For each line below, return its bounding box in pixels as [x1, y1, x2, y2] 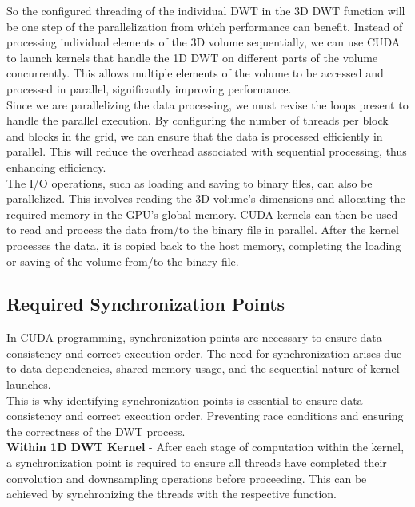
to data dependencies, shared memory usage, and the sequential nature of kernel [6, 360, 400, 377]
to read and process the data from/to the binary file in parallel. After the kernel [6, 221, 399, 238]
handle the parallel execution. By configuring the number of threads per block [6, 112, 389, 129]
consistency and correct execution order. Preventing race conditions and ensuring [6, 407, 404, 424]
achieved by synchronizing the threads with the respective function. [6, 485, 337, 502]
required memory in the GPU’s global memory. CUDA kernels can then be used [6, 205, 398, 222]
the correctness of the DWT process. [6, 422, 186, 439]
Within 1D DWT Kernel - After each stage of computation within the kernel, [6, 438, 405, 455]
